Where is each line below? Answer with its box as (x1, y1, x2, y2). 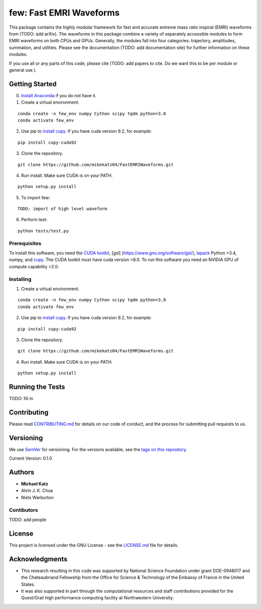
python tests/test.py (17, 228, 69, 233)
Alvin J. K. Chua (21, 487, 53, 493)
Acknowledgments (9, 555, 68, 563)
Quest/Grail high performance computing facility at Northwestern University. (21, 595, 174, 601)
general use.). (9, 67, 37, 73)
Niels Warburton (21, 494, 54, 500)
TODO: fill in (9, 395, 33, 401)
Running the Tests (9, 383, 65, 391)
